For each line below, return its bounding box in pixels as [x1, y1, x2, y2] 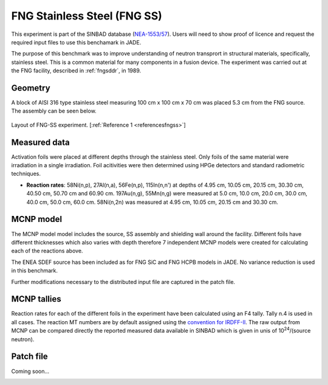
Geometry [11, 83, 51, 93]
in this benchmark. [11, 267, 58, 274]
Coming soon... [11, 367, 50, 375]
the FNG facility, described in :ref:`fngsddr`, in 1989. [11, 67, 142, 74]
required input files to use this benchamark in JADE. [11, 38, 142, 46]
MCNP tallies [11, 294, 62, 304]
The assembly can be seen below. [11, 107, 97, 115]
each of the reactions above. [11, 247, 83, 255]
